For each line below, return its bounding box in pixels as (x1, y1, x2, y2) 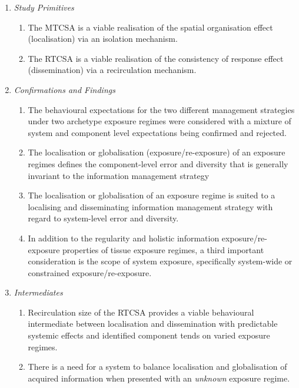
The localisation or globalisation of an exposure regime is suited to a (28, 189, 275, 201)
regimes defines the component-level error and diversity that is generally (28, 157, 288, 170)
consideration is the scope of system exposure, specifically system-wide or (28, 255, 293, 267)
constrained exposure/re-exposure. (28, 266, 152, 278)
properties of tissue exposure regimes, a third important (62, 243, 264, 256)
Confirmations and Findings (14, 83, 115, 95)
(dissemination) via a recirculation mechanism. (28, 64, 197, 76)
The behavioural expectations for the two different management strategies (28, 103, 295, 115)
